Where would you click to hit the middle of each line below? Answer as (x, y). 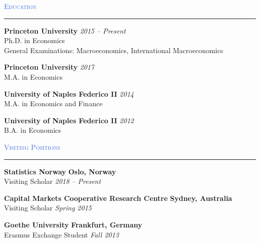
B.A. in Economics (33, 130)
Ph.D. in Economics (34, 40)
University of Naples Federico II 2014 (69, 93)
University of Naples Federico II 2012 (69, 120)
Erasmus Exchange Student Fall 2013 (61, 234)
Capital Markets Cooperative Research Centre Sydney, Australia (118, 198)
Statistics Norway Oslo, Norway (60, 171)
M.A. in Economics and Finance (53, 103)
